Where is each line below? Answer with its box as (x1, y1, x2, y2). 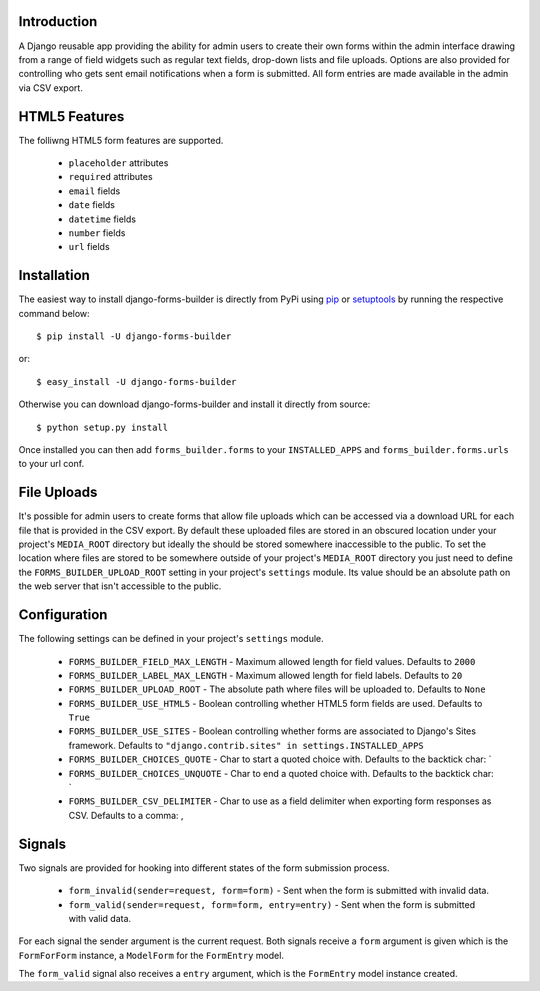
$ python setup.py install (36, 421, 169, 433)
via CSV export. (18, 81, 84, 94)
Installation (18, 267, 90, 284)
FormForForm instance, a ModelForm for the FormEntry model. (18, 949, 285, 961)
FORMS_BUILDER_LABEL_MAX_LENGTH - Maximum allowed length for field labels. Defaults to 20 (68, 669, 463, 681)
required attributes (68, 171, 154, 183)
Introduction (18, 13, 98, 30)
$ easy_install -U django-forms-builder (36, 376, 237, 387)
